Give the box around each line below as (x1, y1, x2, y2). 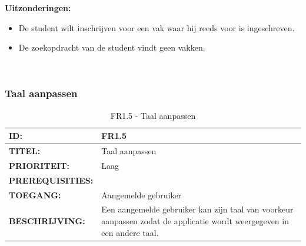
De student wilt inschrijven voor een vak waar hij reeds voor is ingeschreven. (18, 21, 295, 34)
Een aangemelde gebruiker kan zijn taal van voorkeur (101, 203, 294, 215)
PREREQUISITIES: (9, 174, 94, 186)
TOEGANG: (9, 188, 61, 201)
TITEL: (9, 145, 41, 157)
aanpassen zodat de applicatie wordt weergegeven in (101, 215, 289, 227)
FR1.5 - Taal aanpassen (110, 109, 196, 121)
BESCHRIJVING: (9, 215, 85, 227)
